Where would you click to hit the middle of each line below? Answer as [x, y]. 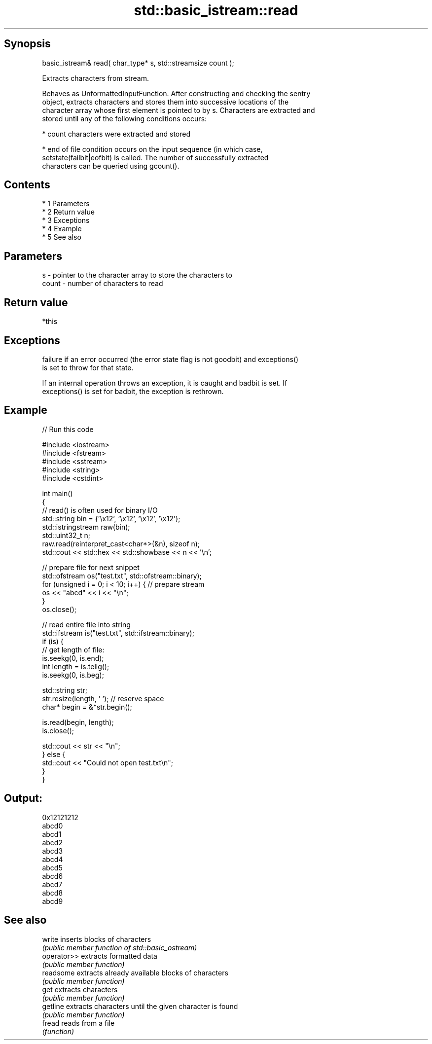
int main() [57, 493]
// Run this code [68, 429]
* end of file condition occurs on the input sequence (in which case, [152, 149]
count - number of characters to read [103, 284]
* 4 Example [62, 229]
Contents [27, 185]
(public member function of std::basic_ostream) [120, 947]
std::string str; [65, 690]
